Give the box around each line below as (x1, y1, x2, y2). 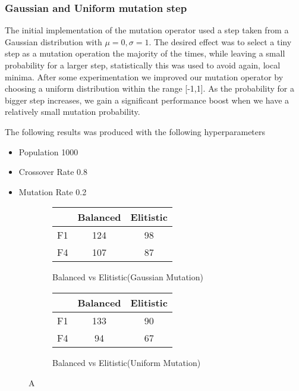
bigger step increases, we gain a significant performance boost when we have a (5, 93, 289, 106)
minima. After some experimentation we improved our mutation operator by (5, 70, 284, 83)
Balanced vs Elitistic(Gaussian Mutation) (52, 271, 203, 283)
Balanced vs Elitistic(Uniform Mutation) (52, 356, 201, 368)
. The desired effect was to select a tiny (149, 35, 292, 48)
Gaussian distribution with (5, 35, 102, 48)
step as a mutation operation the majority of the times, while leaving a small (5, 47, 285, 60)
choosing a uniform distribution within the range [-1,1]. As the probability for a (5, 82, 295, 95)
